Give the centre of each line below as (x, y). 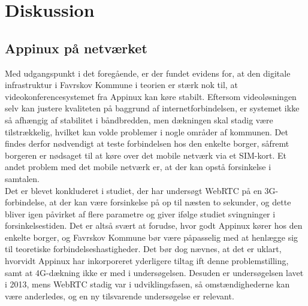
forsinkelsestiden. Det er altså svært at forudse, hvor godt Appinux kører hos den (154, 225)
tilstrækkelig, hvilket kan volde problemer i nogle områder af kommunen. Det (147, 131)
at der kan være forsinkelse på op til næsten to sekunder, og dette (170, 202)
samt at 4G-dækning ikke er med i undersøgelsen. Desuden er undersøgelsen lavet (154, 272)
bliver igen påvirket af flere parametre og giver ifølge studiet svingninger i (140, 213)
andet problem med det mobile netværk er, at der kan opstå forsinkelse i (138, 167)
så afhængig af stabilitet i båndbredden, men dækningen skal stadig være (139, 119)
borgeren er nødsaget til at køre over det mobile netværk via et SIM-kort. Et (146, 155)
